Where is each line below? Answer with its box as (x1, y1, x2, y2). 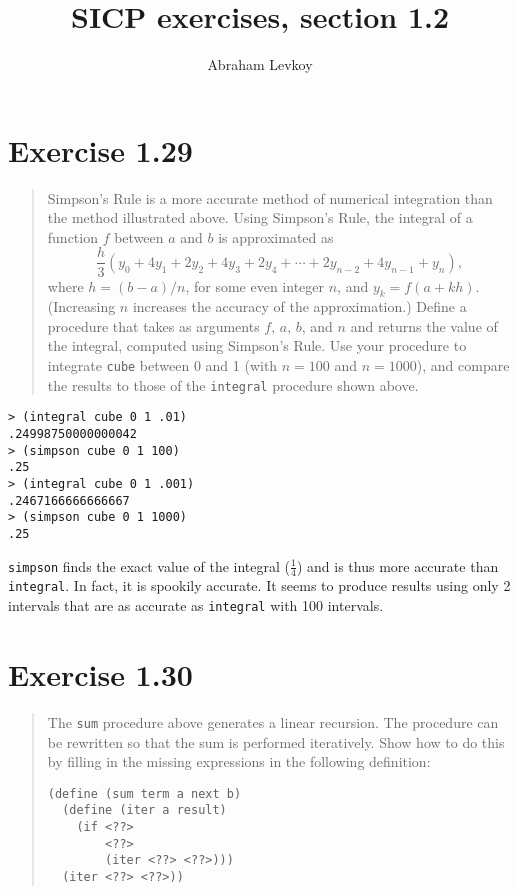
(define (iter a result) (62, 803, 227, 818)
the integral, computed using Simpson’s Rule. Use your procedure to (47, 335, 467, 356)
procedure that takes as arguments (47, 315, 260, 336)
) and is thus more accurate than (296, 555, 499, 576)
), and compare (416, 355, 510, 376)
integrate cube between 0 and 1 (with (47, 355, 278, 376)
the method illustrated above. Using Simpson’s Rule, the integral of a (47, 207, 473, 228)
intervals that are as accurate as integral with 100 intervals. (8, 595, 384, 616)
